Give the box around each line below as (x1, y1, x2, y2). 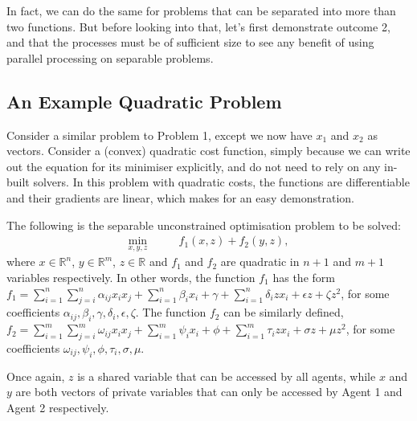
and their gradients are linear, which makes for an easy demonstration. (6, 189, 354, 206)
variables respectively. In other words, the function (6, 268, 256, 285)
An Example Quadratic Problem (6, 88, 282, 113)
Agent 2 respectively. (6, 399, 109, 415)
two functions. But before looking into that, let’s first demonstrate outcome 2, (6, 18, 390, 35)
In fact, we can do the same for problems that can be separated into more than (6, 2, 396, 18)
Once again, (6, 367, 65, 384)
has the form (272, 268, 335, 285)
